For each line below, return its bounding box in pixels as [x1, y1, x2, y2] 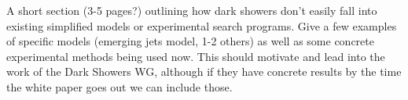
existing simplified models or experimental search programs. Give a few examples [6, 17, 397, 34]
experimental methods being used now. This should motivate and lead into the [6, 48, 385, 64]
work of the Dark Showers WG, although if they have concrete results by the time [6, 63, 402, 80]
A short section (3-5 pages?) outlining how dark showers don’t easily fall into [6, 2, 377, 18]
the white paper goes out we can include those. [6, 78, 233, 95]
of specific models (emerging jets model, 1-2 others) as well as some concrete [6, 33, 374, 49]
